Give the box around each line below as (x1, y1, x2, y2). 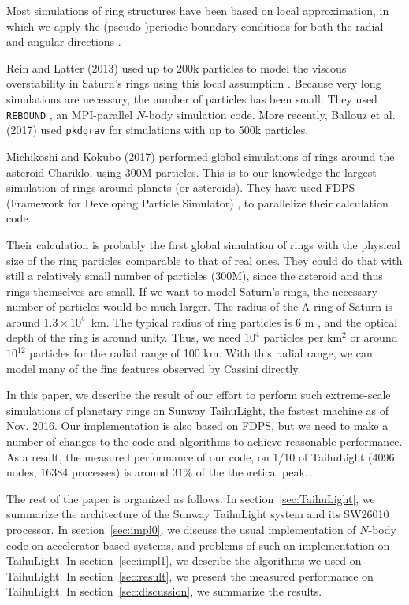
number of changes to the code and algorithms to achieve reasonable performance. (6, 433, 403, 450)
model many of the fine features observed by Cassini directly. (6, 360, 301, 376)
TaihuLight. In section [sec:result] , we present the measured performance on (6, 567, 374, 584)
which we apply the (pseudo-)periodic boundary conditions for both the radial (6, 17, 384, 34)
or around (350, 329, 398, 345)
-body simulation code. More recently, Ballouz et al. (144, 106, 396, 122)
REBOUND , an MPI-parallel (6, 106, 133, 122)
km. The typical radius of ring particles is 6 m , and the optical (91, 313, 398, 330)
